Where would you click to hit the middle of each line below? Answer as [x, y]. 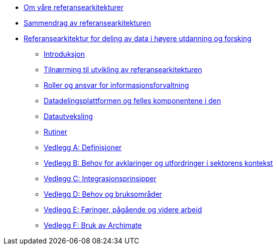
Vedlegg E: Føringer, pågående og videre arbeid [123, 210]
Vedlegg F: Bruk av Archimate [93, 225]
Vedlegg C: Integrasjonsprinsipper [100, 178]
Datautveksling [68, 116]
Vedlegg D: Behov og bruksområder [103, 194]
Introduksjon [64, 54]
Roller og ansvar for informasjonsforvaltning [116, 85]
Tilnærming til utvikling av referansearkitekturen [123, 70]
